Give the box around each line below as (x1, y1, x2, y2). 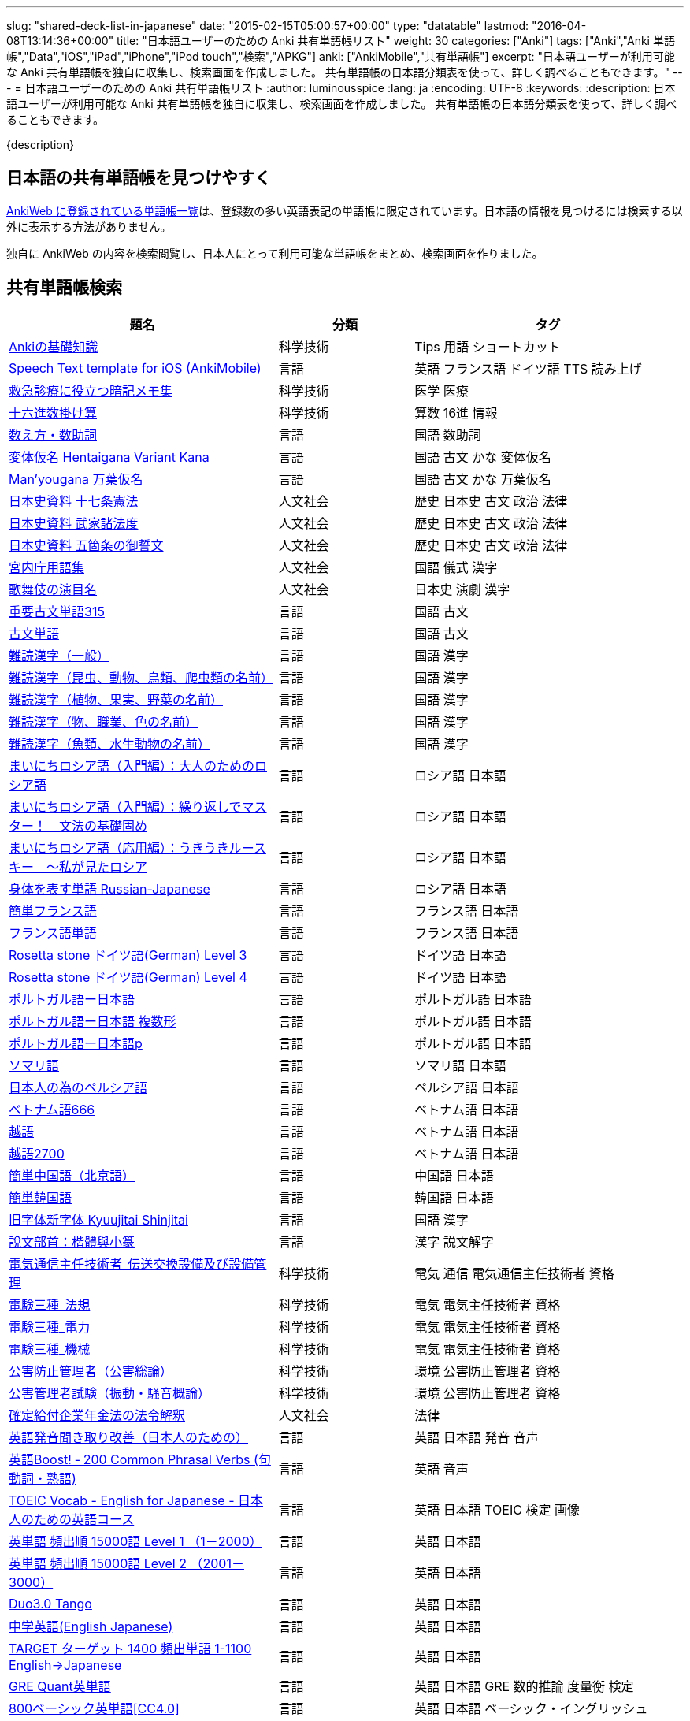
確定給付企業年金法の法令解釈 (9, 1407, 186, 1423)
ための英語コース (34, 1511, 135, 1527)
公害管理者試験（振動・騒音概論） (9, 1385, 211, 1401)
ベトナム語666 (9, 1101, 95, 1117)
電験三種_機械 (9, 1340, 91, 1357)
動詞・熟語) (9, 1470, 76, 1486)
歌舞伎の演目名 (9, 581, 98, 597)
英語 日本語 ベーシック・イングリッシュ (414, 1700, 648, 1716)
